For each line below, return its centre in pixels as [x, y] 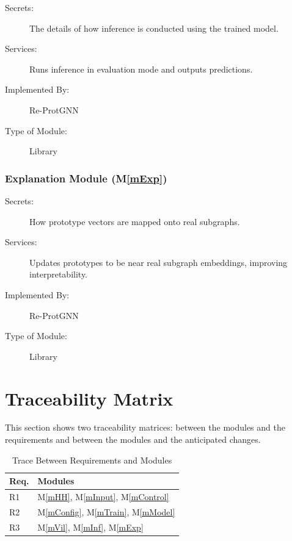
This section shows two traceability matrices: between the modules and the [145, 427]
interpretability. [59, 274]
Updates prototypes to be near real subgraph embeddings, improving [159, 262]
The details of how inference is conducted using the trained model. [154, 28]
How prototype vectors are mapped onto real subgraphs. [135, 221]
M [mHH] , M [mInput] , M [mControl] [103, 497]
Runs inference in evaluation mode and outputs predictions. [141, 69]
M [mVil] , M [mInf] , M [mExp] [90, 527]
